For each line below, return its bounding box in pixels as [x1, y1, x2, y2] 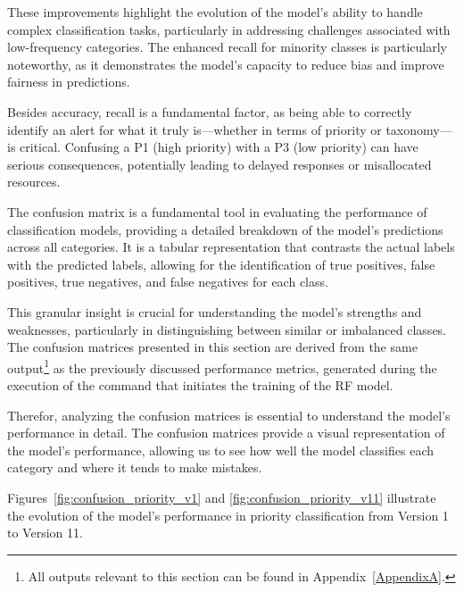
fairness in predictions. [7, 72, 130, 91]
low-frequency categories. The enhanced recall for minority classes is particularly [7, 38, 447, 56]
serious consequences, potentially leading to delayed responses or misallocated [7, 154, 432, 173]
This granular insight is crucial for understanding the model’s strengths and [7, 302, 422, 321]
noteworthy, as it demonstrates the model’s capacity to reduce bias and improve [7, 54, 444, 73]
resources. [7, 172, 61, 191]
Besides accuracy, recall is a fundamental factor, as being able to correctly [7, 102, 412, 121]
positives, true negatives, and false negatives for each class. [7, 272, 328, 291]
